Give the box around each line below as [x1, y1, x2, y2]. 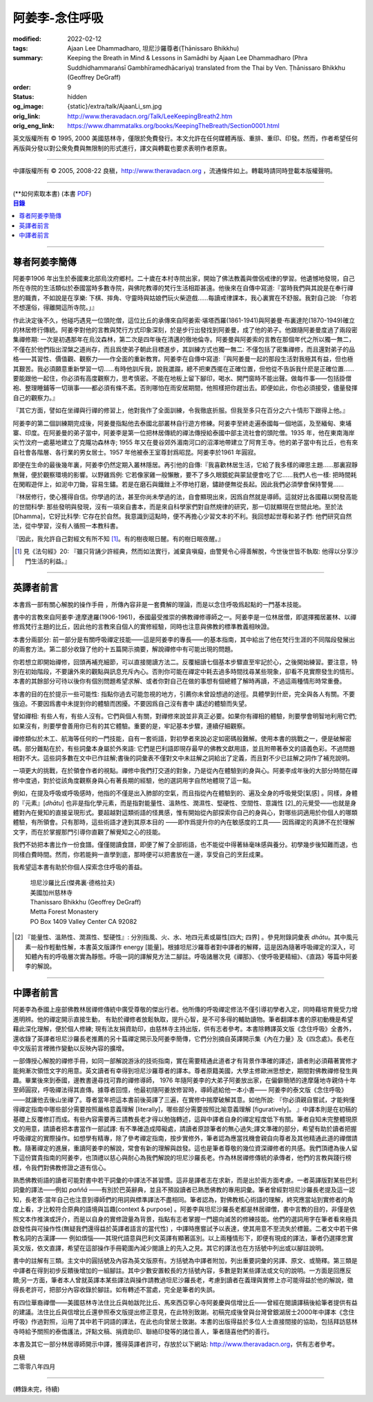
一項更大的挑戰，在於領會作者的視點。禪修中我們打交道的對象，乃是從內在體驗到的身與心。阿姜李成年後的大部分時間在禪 [12, 767, 358, 775]
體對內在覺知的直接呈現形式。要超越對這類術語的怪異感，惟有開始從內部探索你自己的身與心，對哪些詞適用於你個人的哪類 [12, 808, 358, 817]
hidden [67, 92, 88, 100]
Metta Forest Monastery [30, 907, 99, 916]
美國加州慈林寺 [30, 888, 73, 896]
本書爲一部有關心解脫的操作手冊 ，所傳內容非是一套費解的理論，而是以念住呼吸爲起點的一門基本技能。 [12, 600, 305, 608]
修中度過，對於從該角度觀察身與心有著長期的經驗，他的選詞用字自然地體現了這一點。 [12, 776, 255, 785]
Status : [12, 92, 35, 100]
